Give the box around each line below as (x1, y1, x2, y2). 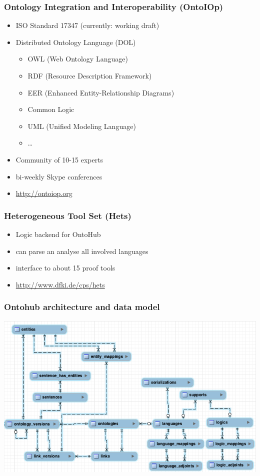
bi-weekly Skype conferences (15, 171, 102, 181)
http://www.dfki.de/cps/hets (15, 279, 105, 289)
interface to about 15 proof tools (15, 262, 115, 273)
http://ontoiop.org (15, 188, 72, 198)
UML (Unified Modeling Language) (27, 120, 136, 131)
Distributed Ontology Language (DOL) (15, 36, 136, 47)
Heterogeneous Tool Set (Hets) (4, 209, 131, 221)
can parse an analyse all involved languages (15, 245, 148, 256)
